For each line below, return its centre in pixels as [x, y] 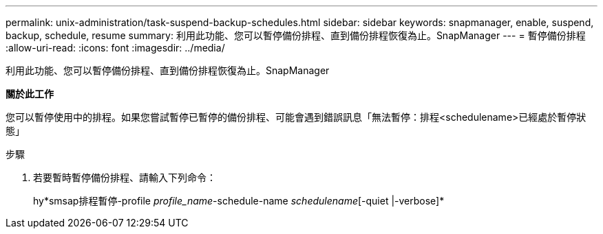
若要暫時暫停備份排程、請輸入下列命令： [125, 177]
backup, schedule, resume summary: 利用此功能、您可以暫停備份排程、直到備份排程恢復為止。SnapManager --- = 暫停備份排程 [296, 35]
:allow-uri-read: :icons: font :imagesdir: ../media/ [115, 48]
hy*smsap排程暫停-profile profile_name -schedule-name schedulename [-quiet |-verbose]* [239, 201]
